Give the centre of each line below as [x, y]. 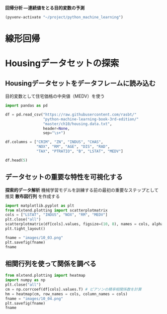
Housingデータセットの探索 [62, 63]
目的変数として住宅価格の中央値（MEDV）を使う [55, 96]
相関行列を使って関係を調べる [51, 263]
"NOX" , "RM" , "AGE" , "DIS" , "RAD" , [73, 147]
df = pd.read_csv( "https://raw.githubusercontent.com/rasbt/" [71, 114]
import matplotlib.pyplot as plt [40, 206]
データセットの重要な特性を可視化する [64, 177]
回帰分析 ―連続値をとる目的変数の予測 [45, 8]
